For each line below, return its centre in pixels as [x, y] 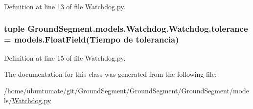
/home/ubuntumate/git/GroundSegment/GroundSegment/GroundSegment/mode [126, 90]
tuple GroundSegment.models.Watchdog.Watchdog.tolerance [126, 28]
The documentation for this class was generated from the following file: [110, 74]
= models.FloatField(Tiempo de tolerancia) [92, 39]
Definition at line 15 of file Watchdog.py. [65, 57]
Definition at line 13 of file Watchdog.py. [65, 6]
